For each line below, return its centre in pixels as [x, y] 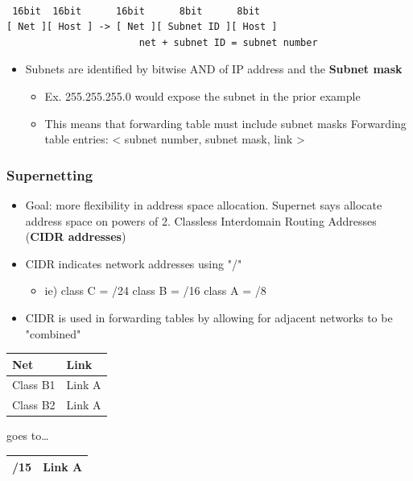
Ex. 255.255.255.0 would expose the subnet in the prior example [202, 95]
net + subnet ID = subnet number [228, 42]
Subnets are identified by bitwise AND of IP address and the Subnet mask [214, 69]
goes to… [28, 435]
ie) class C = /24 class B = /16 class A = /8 [155, 290]
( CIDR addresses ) [76, 236]
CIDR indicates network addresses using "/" [134, 263]
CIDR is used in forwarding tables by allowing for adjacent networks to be [209, 317]
